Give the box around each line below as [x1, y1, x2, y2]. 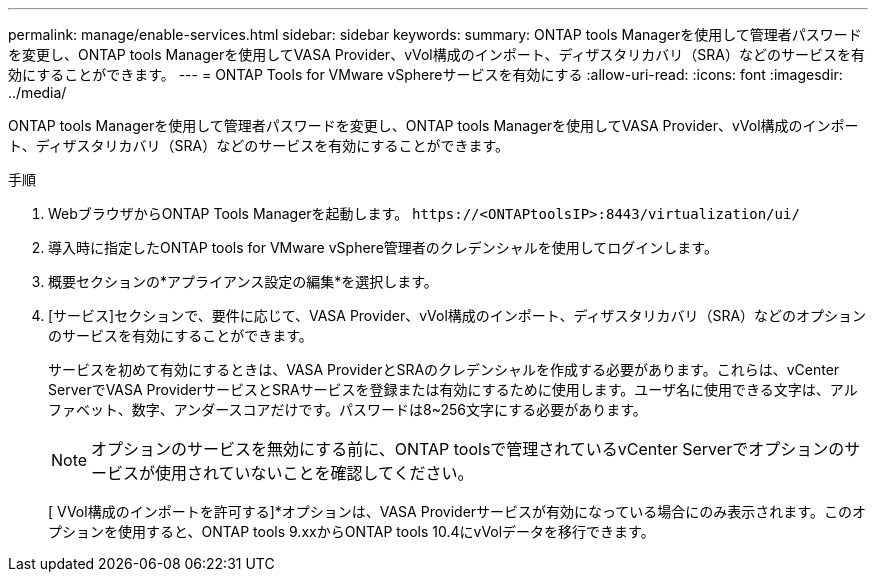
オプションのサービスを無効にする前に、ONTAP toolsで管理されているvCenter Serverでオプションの [91, 439, 845, 459]
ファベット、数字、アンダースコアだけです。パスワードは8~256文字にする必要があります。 [48, 401, 647, 418]
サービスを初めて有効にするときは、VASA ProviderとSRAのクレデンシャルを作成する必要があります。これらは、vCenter [48, 361, 840, 378]
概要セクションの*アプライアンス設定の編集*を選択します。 [48, 273, 438, 290]
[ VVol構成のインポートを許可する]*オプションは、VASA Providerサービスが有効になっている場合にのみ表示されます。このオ [48, 503, 866, 520]
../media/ [8, 84, 67, 101]
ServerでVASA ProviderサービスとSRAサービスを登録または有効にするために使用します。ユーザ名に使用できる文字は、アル [48, 381, 858, 398]
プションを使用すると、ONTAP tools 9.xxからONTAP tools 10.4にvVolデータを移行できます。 [48, 523, 655, 540]
